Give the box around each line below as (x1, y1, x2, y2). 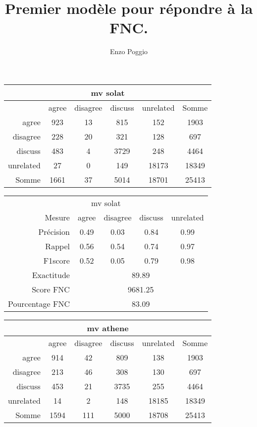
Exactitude (32, 269, 70, 281)
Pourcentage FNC (8, 297, 70, 309)
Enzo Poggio (109, 46, 148, 57)
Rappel (45, 240, 70, 252)
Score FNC (32, 283, 70, 295)
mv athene (87, 322, 129, 334)
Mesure (45, 211, 70, 223)
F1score (43, 254, 70, 266)
